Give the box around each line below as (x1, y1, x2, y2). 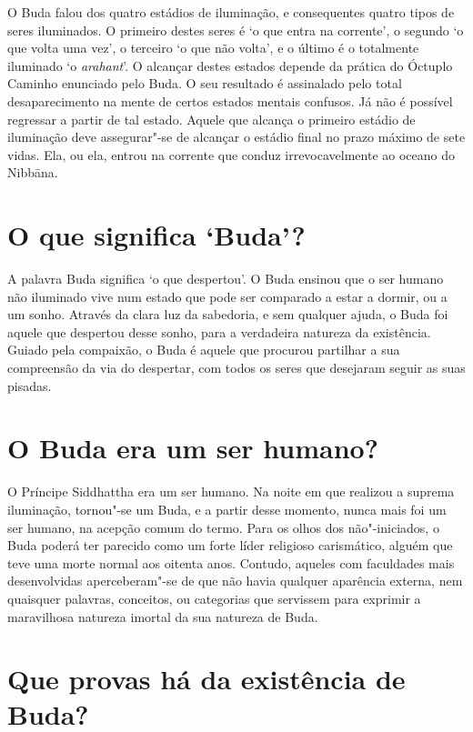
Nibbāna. (7, 163, 58, 182)
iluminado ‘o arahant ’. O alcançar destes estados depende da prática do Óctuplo (7, 55, 453, 75)
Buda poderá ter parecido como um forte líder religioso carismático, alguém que (7, 536, 453, 555)
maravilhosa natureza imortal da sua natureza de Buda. (7, 607, 318, 626)
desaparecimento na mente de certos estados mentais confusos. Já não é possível (7, 91, 453, 110)
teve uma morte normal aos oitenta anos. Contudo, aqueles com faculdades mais (7, 553, 455, 572)
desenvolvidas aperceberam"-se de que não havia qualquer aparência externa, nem (7, 571, 463, 590)
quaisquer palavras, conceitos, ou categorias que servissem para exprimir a (7, 588, 421, 607)
